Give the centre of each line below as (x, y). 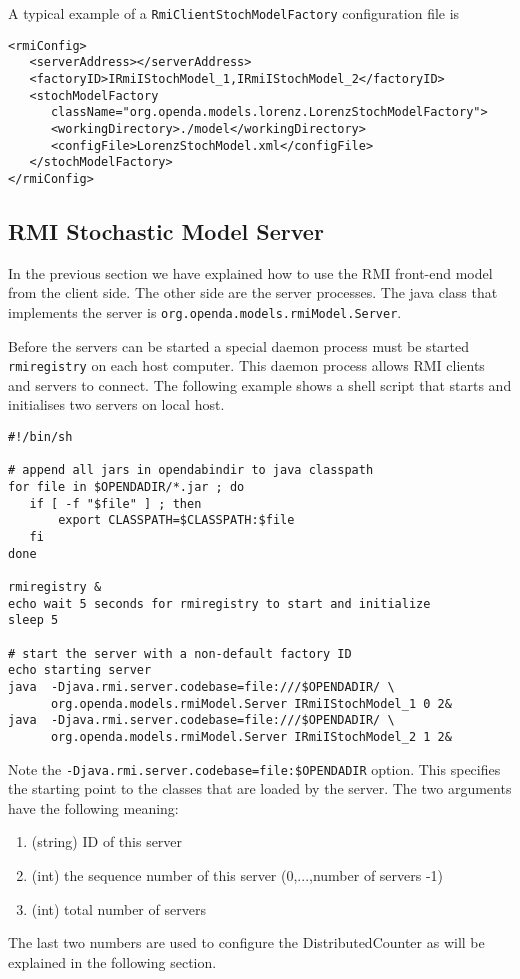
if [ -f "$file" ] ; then (115, 503)
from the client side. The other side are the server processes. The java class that (253, 292)
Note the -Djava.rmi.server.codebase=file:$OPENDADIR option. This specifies (254, 768)
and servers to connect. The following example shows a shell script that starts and (260, 384)
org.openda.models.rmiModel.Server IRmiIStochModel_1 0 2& (251, 703)
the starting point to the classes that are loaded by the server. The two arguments (260, 788)
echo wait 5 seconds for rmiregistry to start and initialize (219, 603)
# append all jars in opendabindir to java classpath (191, 470)
